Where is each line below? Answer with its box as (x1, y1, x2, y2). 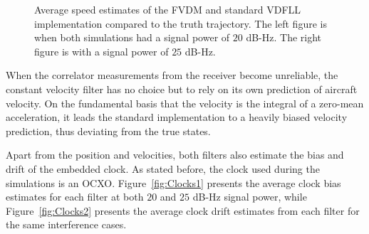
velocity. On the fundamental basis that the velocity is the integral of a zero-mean (6, 95, 364, 110)
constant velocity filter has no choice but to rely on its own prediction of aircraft (6, 81, 358, 96)
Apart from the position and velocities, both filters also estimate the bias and (6, 147, 344, 162)
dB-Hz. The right (246, 30, 322, 45)
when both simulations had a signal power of (34, 30, 230, 45)
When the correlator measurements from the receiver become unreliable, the (6, 68, 338, 83)
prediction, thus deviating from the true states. (6, 123, 211, 138)
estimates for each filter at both (6, 189, 144, 204)
